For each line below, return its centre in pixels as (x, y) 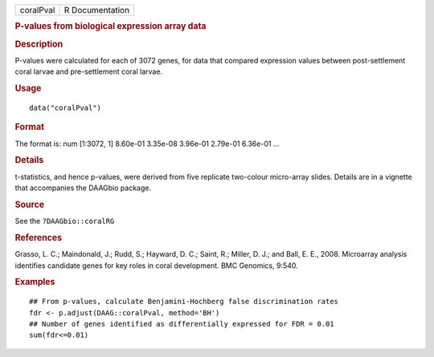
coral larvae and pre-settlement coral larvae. (89, 71)
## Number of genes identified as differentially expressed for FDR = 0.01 (182, 324)
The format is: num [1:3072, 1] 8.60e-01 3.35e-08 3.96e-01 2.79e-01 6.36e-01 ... (147, 144)
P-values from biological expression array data (111, 26)
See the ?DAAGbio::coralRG (65, 221)
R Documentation (97, 10)
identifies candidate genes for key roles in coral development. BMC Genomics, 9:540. (157, 266)
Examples (35, 282)
